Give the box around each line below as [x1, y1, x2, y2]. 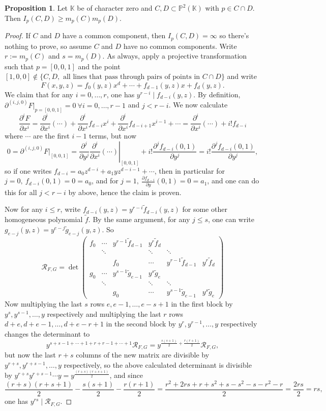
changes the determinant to [5, 328, 90, 339]
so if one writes [5, 165, 52, 176]
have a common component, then [62, 30, 166, 41]
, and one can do [207, 175, 259, 186]
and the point [78, 61, 121, 71]
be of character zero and [77, 3, 153, 13]
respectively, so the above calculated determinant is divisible [64, 359, 252, 370]
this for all [5, 186, 37, 197]
